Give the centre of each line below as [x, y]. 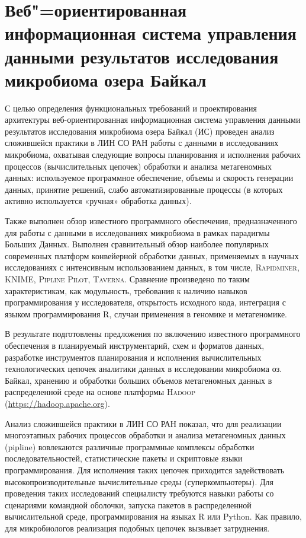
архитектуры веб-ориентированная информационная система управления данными [153, 120]
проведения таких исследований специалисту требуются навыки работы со [139, 493]
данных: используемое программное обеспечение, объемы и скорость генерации [149, 178]
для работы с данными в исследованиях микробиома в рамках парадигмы [137, 232]
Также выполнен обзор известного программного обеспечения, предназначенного [151, 221]
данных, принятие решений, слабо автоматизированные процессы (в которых [144, 189]
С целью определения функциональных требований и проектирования [131, 108]
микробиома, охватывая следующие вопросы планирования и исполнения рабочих [153, 155]
